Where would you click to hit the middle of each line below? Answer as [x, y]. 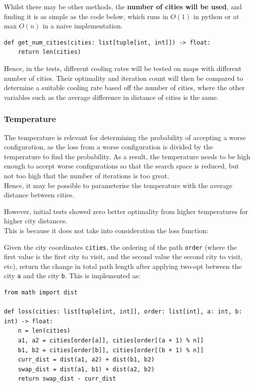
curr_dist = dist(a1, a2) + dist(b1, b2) [86, 360]
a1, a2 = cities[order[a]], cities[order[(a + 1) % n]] [111, 340]
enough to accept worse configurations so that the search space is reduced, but [122, 166]
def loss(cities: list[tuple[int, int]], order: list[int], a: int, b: [123, 312]
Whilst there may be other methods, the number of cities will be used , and [123, 6]
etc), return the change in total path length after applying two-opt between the [123, 266]
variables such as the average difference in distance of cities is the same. [111, 97]
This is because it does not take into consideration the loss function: [106, 230]
